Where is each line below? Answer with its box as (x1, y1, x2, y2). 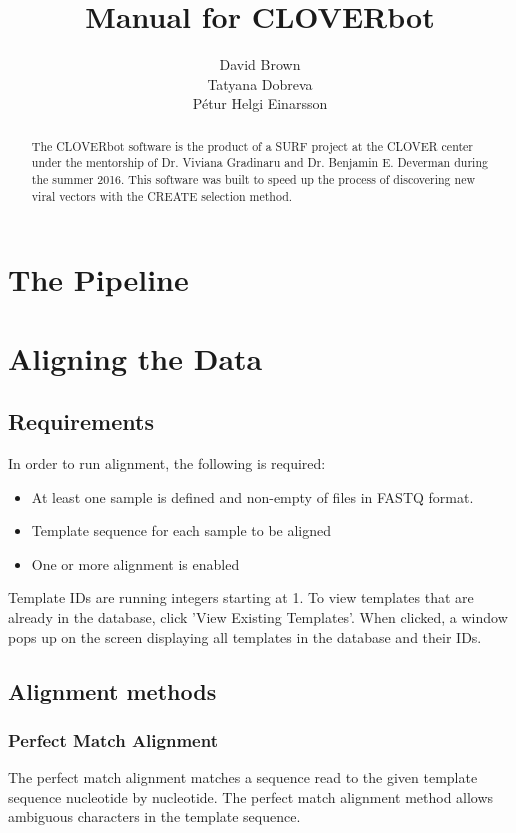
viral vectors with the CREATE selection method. (31, 187, 293, 204)
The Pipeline (8, 259, 189, 300)
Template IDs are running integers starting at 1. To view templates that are (8, 587, 474, 608)
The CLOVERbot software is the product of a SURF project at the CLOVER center (31, 137, 473, 154)
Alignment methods (8, 675, 217, 706)
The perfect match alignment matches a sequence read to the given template (8, 767, 478, 788)
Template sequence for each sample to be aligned (31, 520, 332, 541)
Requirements (8, 406, 154, 437)
